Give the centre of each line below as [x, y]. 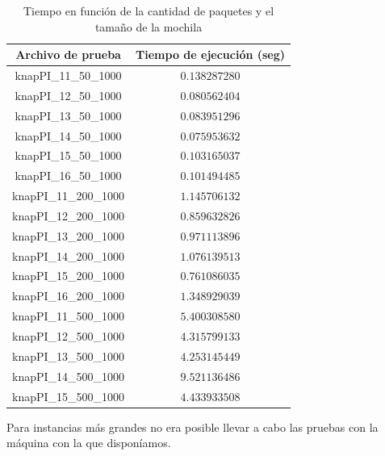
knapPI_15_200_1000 [69, 276]
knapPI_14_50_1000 [68, 135]
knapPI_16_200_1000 [69, 296]
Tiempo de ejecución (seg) [211, 54]
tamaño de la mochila [149, 26]
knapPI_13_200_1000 [69, 235]
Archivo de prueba [68, 54]
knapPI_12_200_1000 [69, 215]
